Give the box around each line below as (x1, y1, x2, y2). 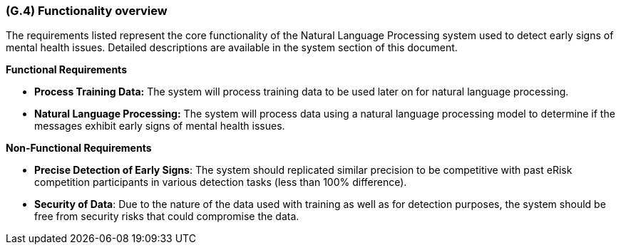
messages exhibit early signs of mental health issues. (34, 120, 285, 132)
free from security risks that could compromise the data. (34, 210, 299, 223)
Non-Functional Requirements (6, 142, 152, 155)
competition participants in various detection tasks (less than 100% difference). (34, 176, 407, 189)
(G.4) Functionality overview (6, 4, 168, 18)
